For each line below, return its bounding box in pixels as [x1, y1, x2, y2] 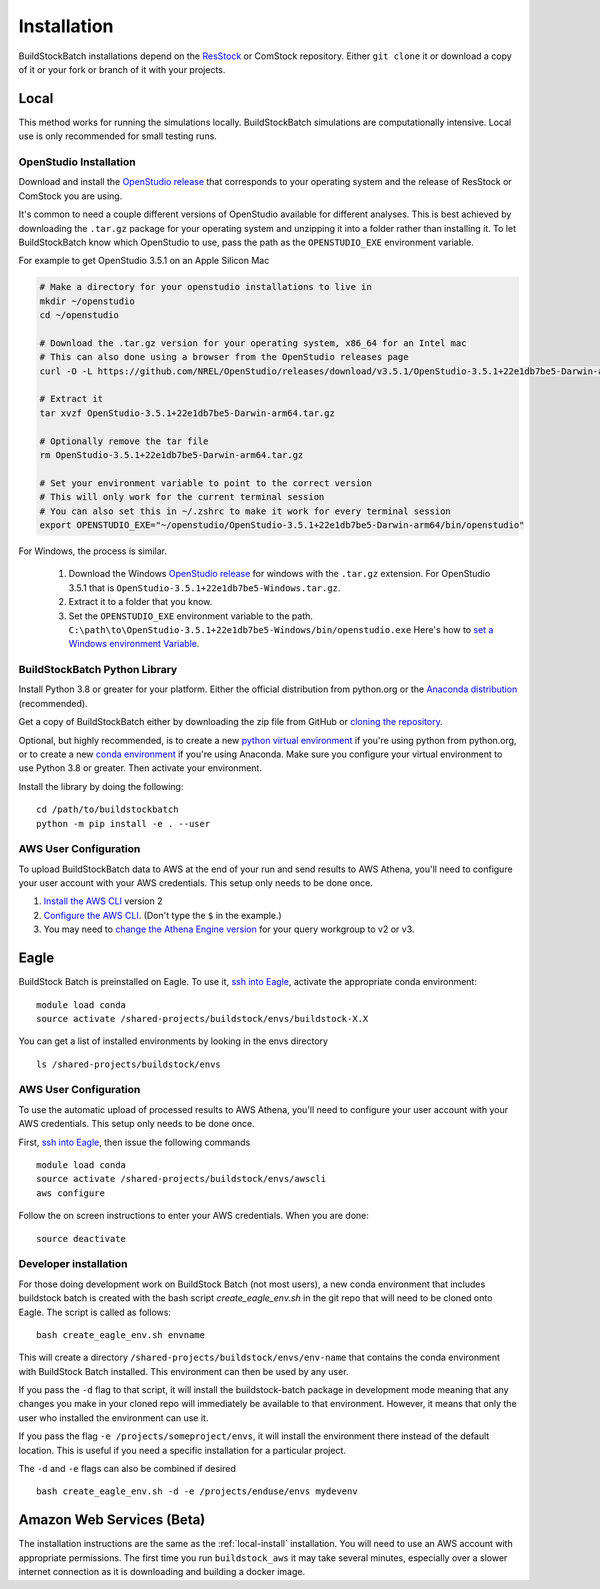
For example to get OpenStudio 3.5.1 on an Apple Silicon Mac [18, 255, 270, 267]
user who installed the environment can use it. [18, 1411, 209, 1424]
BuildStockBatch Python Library [18, 663, 178, 677]
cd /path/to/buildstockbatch [36, 804, 179, 815]
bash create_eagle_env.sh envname [36, 1329, 205, 1340]
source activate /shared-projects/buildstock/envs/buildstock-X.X [36, 1013, 369, 1024]
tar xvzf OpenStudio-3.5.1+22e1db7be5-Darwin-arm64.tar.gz [39, 407, 335, 419]
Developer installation [18, 1257, 128, 1271]
